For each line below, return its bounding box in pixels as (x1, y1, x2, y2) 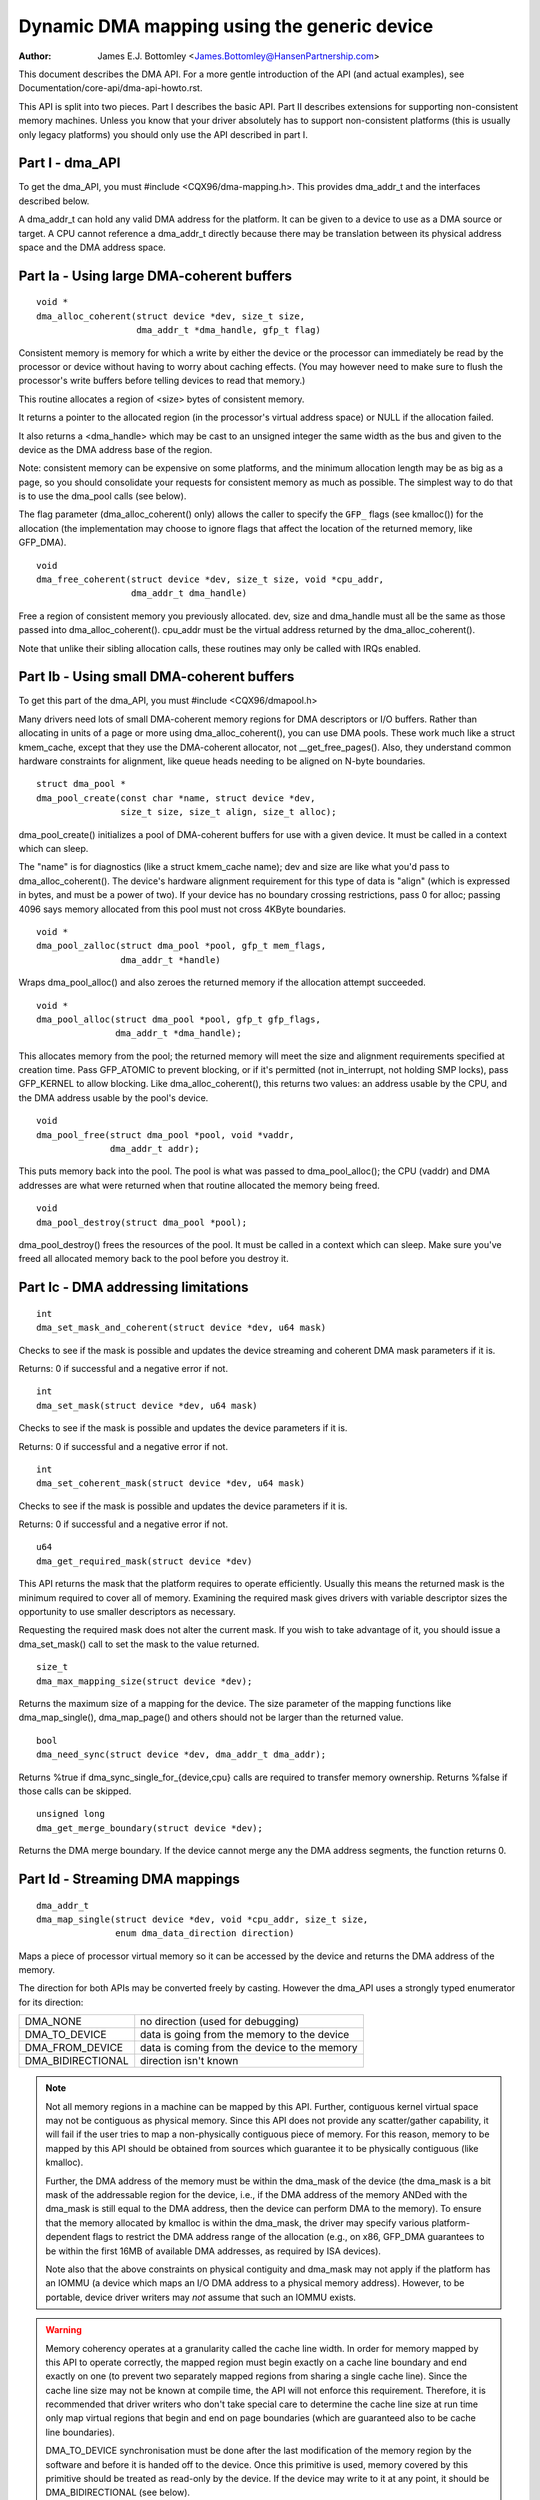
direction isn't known (140, 2054, 239, 2068)
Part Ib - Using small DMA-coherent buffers (18, 668, 295, 685)
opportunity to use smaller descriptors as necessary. (18, 1606, 236, 1618)
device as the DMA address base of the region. (18, 443, 213, 455)
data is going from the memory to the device (140, 2028, 350, 2042)
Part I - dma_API (18, 155, 121, 172)
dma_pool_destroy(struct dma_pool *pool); (36, 1216, 248, 1228)
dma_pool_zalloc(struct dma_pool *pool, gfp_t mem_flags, (36, 940, 327, 952)
